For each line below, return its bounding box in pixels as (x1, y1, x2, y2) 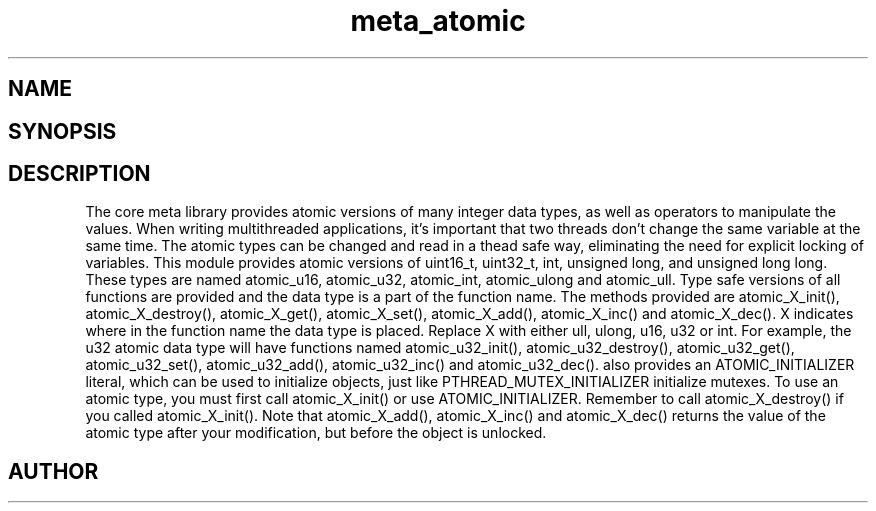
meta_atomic (350, 4, 526, 38)
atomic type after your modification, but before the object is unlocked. (85, 424, 547, 442)
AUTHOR (8, 458, 99, 484)
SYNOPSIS (8, 118, 117, 144)
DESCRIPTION (8, 161, 151, 187)
